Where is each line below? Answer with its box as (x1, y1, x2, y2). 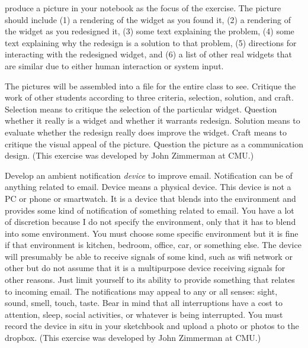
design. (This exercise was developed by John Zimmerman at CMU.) (5, 149, 254, 162)
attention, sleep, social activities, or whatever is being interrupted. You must (5, 308, 283, 320)
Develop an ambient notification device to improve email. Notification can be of (5, 169, 293, 181)
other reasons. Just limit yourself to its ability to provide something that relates (5, 273, 295, 286)
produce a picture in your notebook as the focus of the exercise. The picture (5, 2, 281, 14)
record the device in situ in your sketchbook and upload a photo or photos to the (5, 320, 299, 332)
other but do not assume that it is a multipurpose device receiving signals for (5, 262, 285, 274)
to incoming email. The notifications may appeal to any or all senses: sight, (5, 285, 278, 297)
